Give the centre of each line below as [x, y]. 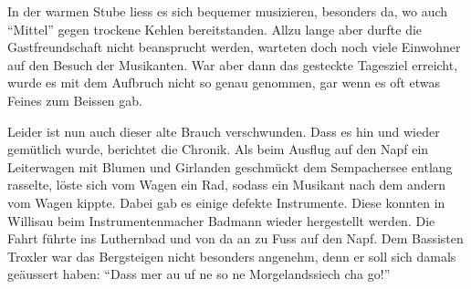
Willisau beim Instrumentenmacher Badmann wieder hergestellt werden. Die [221, 220]
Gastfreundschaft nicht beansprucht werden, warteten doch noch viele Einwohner [234, 47]
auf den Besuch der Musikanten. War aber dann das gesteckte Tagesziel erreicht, [233, 64]
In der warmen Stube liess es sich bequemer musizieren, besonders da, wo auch [228, 11]
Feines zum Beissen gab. [75, 100]
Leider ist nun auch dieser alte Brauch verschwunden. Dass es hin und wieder [224, 131]
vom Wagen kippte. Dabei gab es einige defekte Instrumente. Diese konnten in [226, 202]
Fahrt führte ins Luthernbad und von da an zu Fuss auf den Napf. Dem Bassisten [235, 238]
